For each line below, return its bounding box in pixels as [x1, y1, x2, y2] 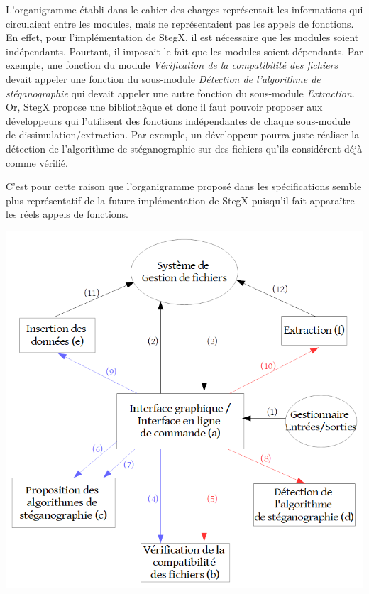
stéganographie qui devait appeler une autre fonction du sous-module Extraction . [6, 85, 355, 100]
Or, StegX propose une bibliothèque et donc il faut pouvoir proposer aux [6, 99, 323, 114]
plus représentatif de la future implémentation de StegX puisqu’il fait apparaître [6, 192, 355, 207]
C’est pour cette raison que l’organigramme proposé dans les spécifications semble [6, 179, 362, 194]
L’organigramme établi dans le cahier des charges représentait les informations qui [6, 2, 363, 16]
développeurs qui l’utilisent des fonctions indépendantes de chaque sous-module [6, 113, 351, 128]
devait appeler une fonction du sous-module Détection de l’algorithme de [6, 71, 321, 86]
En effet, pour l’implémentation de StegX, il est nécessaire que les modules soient [6, 30, 359, 45]
